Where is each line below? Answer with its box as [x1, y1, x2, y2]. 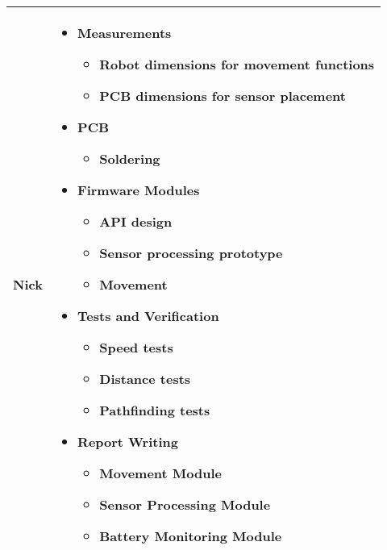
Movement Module [99, 464, 222, 482]
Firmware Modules [77, 181, 200, 199]
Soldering [99, 149, 160, 168]
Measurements [77, 23, 172, 42]
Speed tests [99, 338, 173, 356]
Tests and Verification [77, 306, 219, 325]
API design [99, 212, 173, 231]
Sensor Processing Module [99, 495, 271, 514]
